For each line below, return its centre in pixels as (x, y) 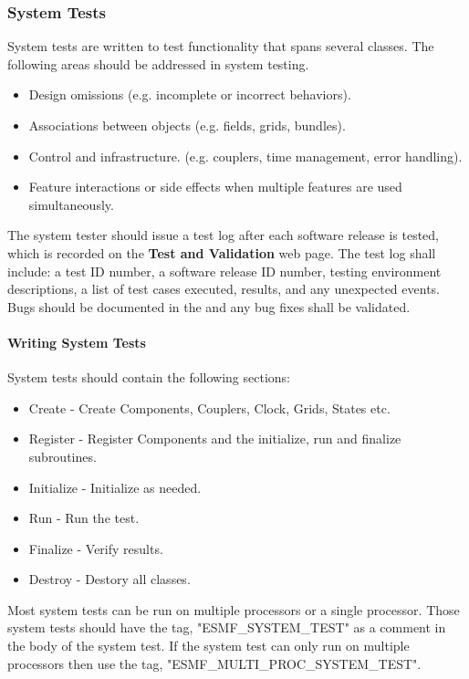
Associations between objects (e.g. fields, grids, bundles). (187, 125)
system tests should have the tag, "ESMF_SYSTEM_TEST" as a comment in (227, 627)
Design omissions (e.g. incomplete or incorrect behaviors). (190, 94)
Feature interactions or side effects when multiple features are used (215, 187)
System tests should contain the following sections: (149, 377)
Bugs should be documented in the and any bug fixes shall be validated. (209, 306)
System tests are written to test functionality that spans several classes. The (221, 46)
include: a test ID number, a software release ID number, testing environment (224, 271)
